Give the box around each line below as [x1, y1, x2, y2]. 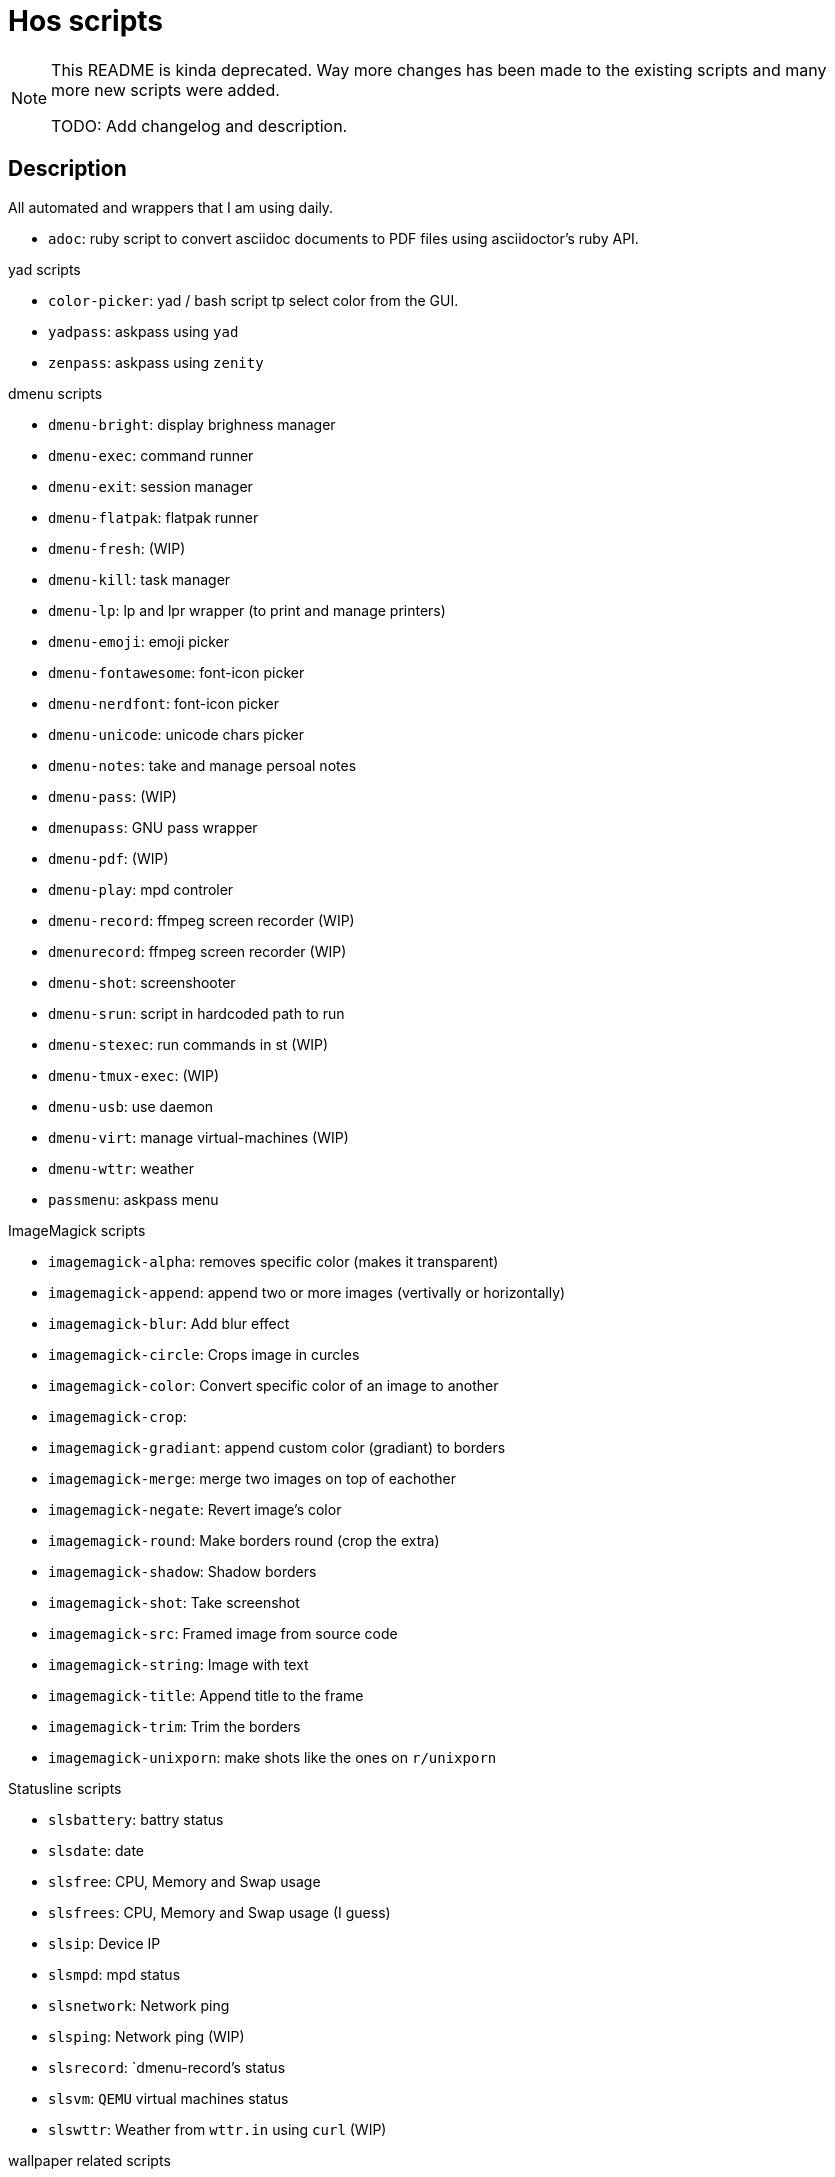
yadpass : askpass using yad [48, 322, 239, 340]
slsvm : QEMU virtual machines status [48, 2089, 289, 2107]
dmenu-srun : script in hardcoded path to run [48, 1004, 345, 1022]
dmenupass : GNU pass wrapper [48, 818, 258, 836]
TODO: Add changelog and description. [51, 115, 348, 136]
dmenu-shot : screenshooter [48, 973, 236, 991]
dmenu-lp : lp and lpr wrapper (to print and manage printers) [48, 601, 446, 619]
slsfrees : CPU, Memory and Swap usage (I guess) [48, 1903, 391, 1921]
